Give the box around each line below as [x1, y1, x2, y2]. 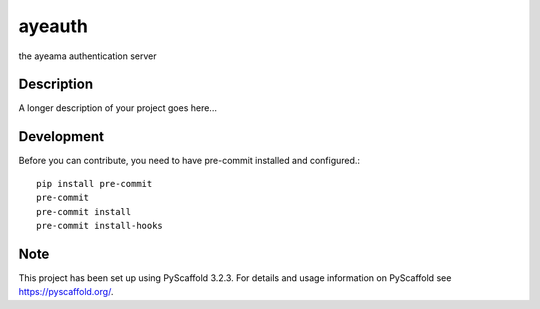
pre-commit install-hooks [36, 220, 164, 231]
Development [18, 128, 105, 145]
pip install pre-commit [36, 178, 153, 189]
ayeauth [18, 15, 89, 37]
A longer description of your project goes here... [18, 102, 217, 114]
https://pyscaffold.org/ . [18, 286, 114, 298]
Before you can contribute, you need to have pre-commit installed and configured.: [18, 155, 360, 167]
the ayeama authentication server [18, 50, 157, 62]
